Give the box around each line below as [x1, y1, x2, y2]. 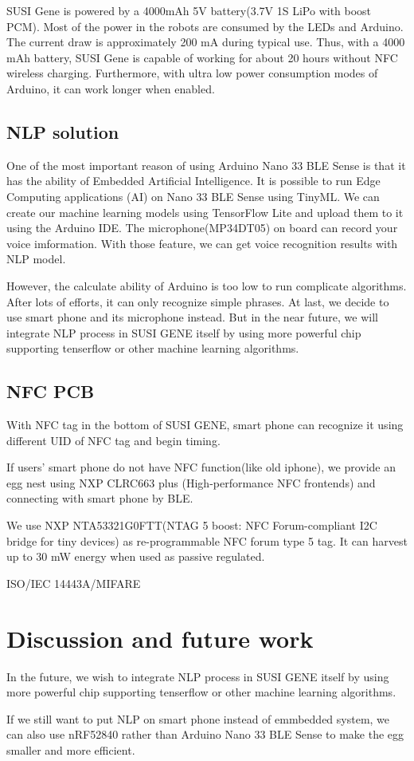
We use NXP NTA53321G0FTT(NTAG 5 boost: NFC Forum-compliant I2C [6, 517, 377, 534]
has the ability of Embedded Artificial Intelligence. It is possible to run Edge [6, 172, 381, 189]
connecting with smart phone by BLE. [6, 490, 193, 507]
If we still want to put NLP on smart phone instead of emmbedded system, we [6, 710, 390, 727]
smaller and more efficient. [6, 741, 135, 758]
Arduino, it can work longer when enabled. [6, 80, 215, 97]
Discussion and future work [6, 621, 314, 654]
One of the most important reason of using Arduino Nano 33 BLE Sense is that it [6, 156, 406, 173]
